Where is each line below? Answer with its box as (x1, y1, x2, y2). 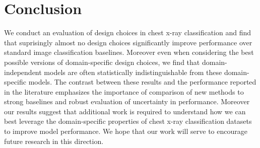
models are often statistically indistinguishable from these (44, 66, 222, 77)
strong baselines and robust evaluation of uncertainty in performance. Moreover (4, 96, 250, 107)
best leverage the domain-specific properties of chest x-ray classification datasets (4, 116, 252, 126)
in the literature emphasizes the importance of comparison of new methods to (4, 86, 244, 97)
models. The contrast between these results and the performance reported (28, 77, 256, 87)
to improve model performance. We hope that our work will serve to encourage (4, 126, 247, 136)
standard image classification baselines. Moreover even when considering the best (4, 47, 254, 57)
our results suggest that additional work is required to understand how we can (4, 106, 246, 116)
